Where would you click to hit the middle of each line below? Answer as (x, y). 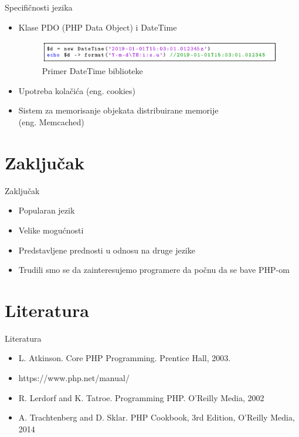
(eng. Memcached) (51, 122)
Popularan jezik (47, 210)
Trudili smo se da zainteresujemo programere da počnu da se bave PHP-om (154, 270)
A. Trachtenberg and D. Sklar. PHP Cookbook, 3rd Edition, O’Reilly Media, (157, 417)
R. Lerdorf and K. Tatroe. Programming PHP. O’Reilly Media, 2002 (141, 397)
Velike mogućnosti (51, 230)
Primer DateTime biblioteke (92, 71)
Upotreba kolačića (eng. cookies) (77, 90)
